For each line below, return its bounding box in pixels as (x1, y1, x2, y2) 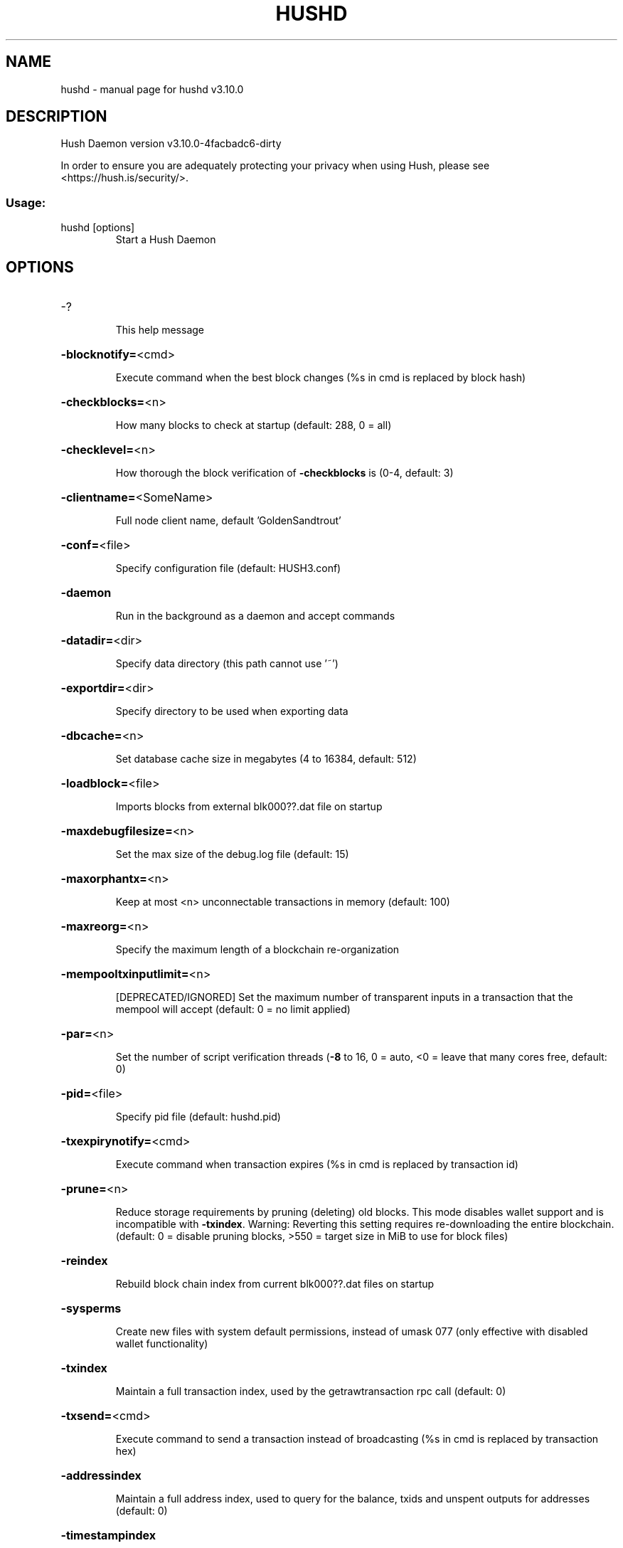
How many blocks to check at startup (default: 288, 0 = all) (115, 419, 392, 432)
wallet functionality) (115, 1337, 208, 1350)
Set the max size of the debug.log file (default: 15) (115, 848, 349, 861)
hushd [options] (60, 221, 135, 234)
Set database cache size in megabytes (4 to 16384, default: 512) (115, 753, 417, 765)
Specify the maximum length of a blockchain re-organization (115, 943, 400, 956)
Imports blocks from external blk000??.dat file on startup (115, 800, 383, 813)
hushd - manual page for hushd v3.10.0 (60, 83, 244, 95)
